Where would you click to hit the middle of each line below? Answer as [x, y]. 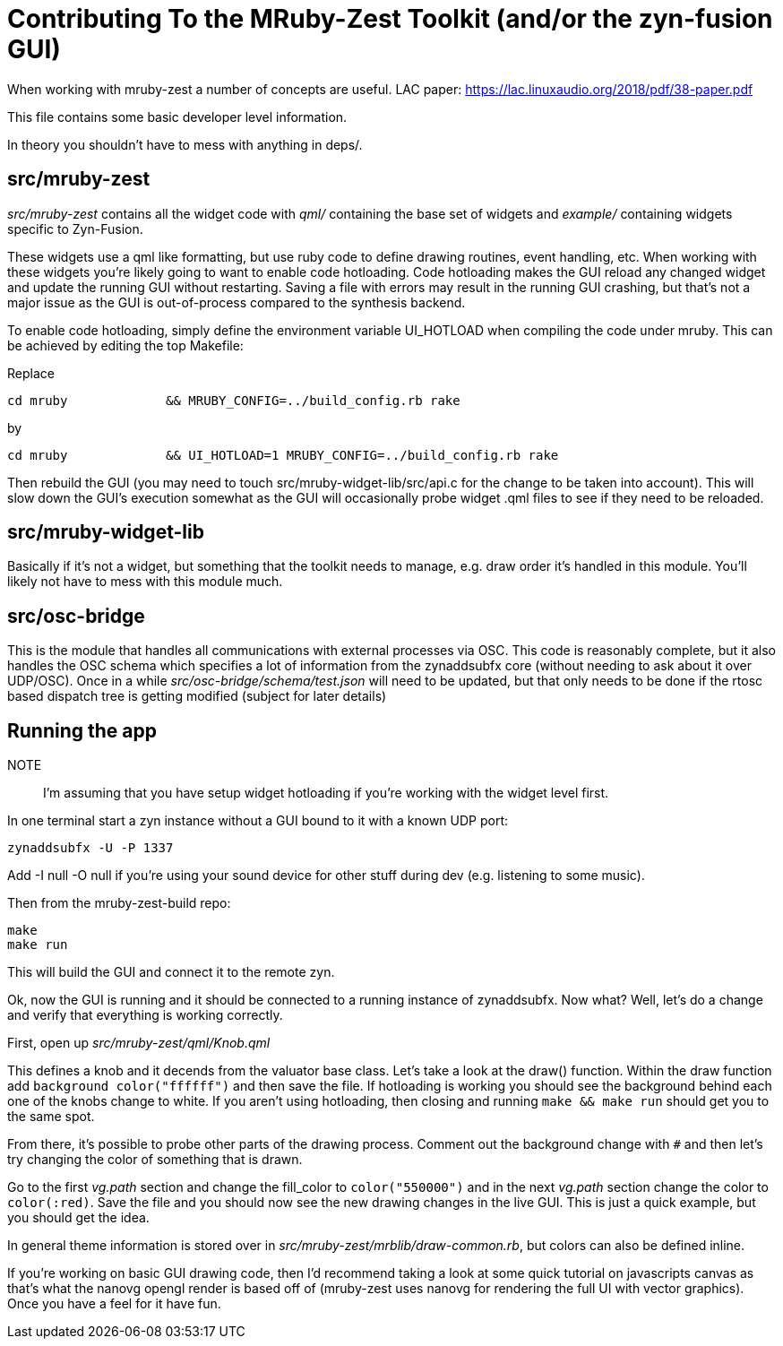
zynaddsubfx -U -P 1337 [90, 848]
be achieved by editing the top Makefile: [125, 345]
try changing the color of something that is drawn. [155, 1160]
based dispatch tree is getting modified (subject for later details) [197, 696]
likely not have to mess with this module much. [145, 582]
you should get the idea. [78, 1218]
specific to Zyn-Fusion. [75, 229]
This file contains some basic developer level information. [177, 116]
